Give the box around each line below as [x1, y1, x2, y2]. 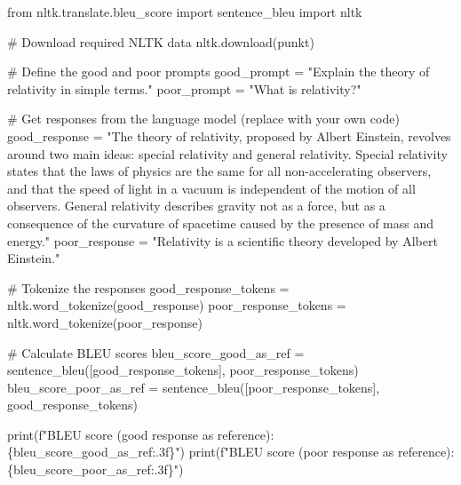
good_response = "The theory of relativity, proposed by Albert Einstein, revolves [7, 126, 451, 145]
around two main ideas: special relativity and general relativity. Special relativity [7, 144, 448, 163]
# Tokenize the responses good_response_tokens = [7, 278, 290, 297]
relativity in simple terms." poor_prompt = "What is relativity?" [7, 79, 362, 98]
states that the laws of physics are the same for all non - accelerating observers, [7, 162, 432, 180]
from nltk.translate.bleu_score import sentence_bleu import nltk [7, 3, 362, 20]
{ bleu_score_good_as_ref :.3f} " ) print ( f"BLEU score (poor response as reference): [7, 442, 455, 461]
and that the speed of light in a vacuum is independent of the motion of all [7, 179, 416, 197]
